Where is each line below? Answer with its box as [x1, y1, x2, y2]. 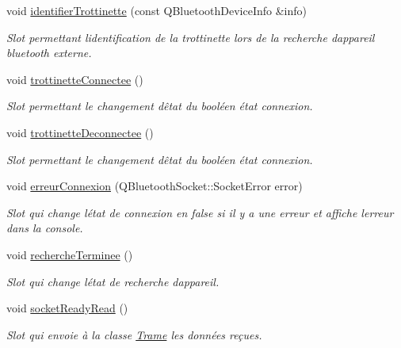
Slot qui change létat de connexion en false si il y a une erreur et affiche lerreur [6, 204, 394, 220]
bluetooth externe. [6, 44, 92, 61]
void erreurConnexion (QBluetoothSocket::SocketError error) [6, 178, 303, 194]
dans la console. [6, 220, 83, 236]
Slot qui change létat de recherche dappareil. [6, 273, 220, 289]
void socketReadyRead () [6, 300, 128, 316]
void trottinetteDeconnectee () [6, 124, 154, 140]
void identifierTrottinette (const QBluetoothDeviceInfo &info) [6, 2, 307, 18]
